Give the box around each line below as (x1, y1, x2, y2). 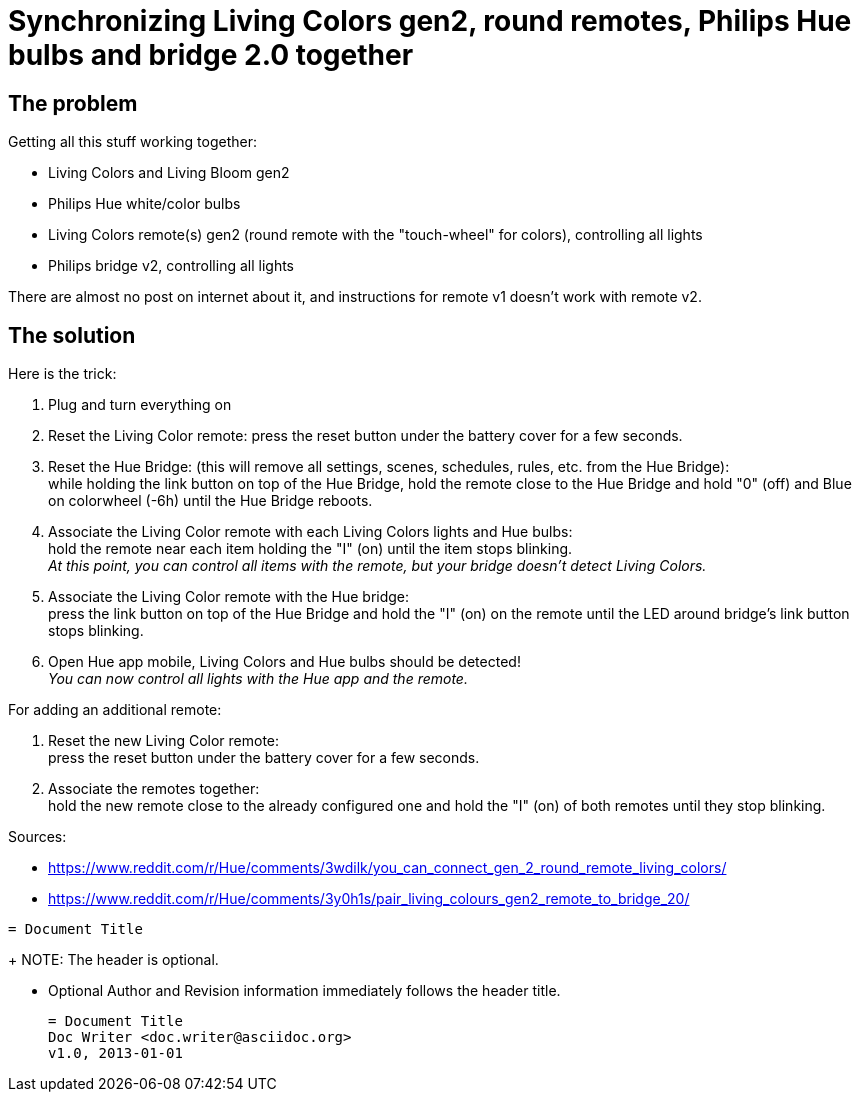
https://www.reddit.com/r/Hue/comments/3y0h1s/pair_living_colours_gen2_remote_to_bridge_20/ (48, 890, 690, 908)
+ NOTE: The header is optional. (8, 951, 219, 969)
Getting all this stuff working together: (8, 133, 257, 151)
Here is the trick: (8, 365, 117, 383)
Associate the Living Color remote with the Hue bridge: (48, 588, 410, 606)
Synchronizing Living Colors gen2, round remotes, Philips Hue (8, 4, 852, 38)
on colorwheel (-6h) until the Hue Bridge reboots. (48, 492, 373, 510)
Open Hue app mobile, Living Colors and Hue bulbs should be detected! (48, 653, 521, 671)
